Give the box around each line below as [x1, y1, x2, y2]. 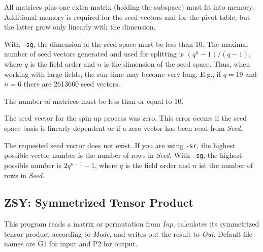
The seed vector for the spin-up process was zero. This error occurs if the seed [4, 113, 247, 123]
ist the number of [199, 159, 253, 170]
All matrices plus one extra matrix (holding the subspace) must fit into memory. [4, 2, 254, 12]
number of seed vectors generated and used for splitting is [4, 48, 184, 59]
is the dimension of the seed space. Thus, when [104, 59, 250, 69]
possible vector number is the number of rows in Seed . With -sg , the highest [4, 150, 242, 160]
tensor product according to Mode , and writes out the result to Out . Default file [4, 228, 252, 239]
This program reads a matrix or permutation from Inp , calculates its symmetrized [4, 218, 259, 229]
